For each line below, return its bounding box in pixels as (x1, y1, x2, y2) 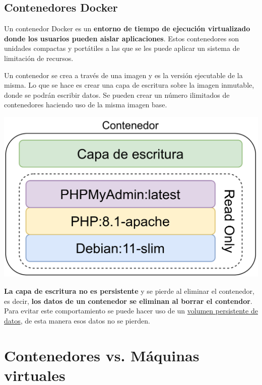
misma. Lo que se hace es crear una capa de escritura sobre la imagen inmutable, (4, 80, 254, 90)
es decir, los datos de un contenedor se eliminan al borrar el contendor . (4, 295, 252, 306)
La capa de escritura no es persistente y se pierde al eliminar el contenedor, (4, 286, 254, 296)
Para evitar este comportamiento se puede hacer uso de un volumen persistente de (4, 305, 258, 316)
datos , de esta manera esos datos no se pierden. (4, 315, 150, 326)
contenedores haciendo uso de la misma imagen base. (4, 99, 167, 110)
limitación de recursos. (4, 52, 74, 63)
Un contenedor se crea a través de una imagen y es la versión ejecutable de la (4, 70, 243, 80)
